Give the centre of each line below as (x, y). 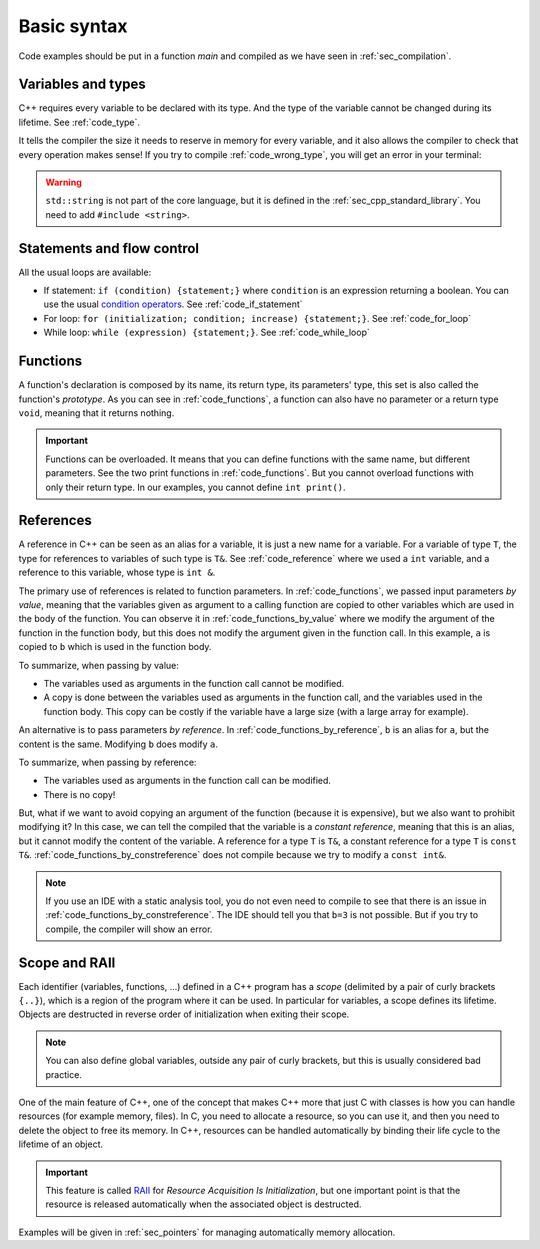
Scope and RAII (67, 962)
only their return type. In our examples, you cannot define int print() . (195, 487)
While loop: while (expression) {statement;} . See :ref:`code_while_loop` (206, 332)
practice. (63, 1074)
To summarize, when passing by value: (99, 665)
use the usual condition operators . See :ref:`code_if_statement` (173, 304)
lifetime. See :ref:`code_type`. (79, 122)
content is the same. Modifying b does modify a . (118, 744)
